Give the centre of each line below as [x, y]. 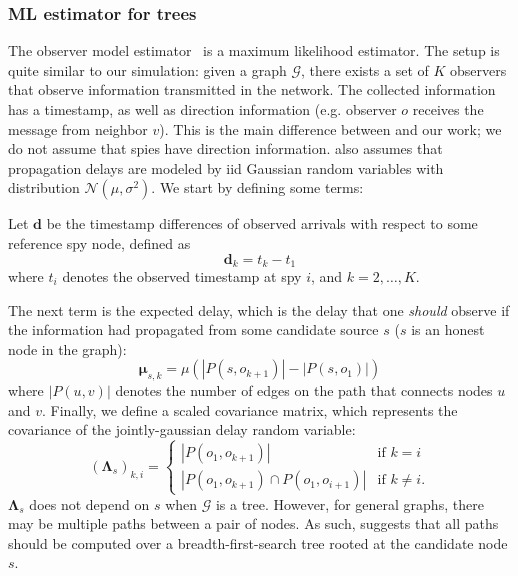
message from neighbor [78, 128]
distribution [44, 187]
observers [478, 69]
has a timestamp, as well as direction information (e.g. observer [202, 109]
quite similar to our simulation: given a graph [147, 69]
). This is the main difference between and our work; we [330, 128]
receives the [448, 109]
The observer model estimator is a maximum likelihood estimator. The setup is [254, 50]
